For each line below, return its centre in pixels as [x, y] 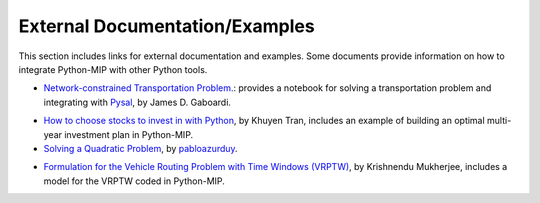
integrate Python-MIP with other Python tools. [113, 69]
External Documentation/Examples [166, 26]
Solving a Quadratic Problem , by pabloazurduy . [141, 148]
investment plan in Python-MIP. [128, 134]
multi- [499, 121]
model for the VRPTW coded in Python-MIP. [134, 181]
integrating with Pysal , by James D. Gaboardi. [137, 102]
